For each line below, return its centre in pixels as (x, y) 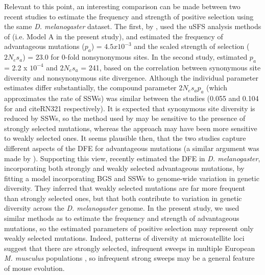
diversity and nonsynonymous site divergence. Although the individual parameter (131, 77)
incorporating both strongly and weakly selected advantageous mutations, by (124, 168)
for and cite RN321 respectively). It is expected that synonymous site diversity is (130, 108)
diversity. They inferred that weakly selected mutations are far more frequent (125, 188)
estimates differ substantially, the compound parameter (90, 87)
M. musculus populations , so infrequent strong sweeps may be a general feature (129, 258)
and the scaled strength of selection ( (192, 46)
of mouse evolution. (34, 268)
